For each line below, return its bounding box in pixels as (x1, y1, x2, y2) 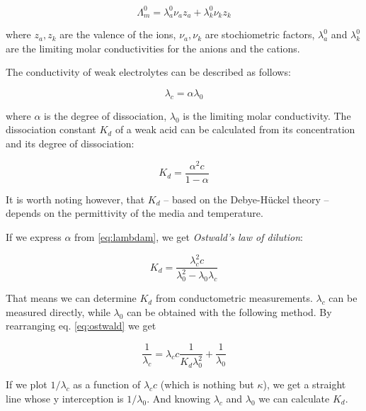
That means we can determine (6, 291, 137, 305)
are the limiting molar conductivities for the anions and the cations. (6, 40, 300, 55)
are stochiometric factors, (205, 27, 315, 42)
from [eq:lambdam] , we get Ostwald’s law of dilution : (74, 229, 303, 244)
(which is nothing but (160, 377, 254, 392)
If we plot (6, 377, 47, 392)
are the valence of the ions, (59, 27, 176, 42)
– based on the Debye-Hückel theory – (164, 191, 329, 206)
